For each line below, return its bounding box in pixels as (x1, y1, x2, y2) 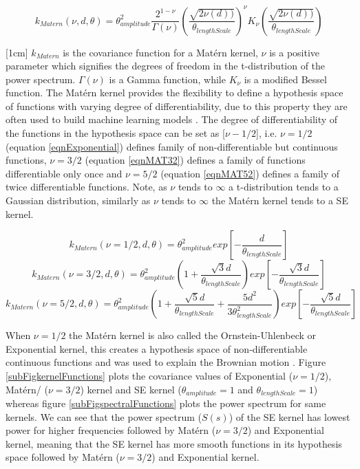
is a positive (269, 45, 320, 59)
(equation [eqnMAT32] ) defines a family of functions (85, 153, 306, 167)
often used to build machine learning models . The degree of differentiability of (6, 112, 338, 127)
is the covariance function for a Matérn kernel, (63, 45, 258, 59)
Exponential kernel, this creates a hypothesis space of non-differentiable (6, 341, 308, 356)
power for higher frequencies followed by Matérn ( (6, 423, 216, 437)
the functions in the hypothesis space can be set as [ (6, 126, 225, 140)
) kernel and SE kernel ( (80, 382, 182, 396)
